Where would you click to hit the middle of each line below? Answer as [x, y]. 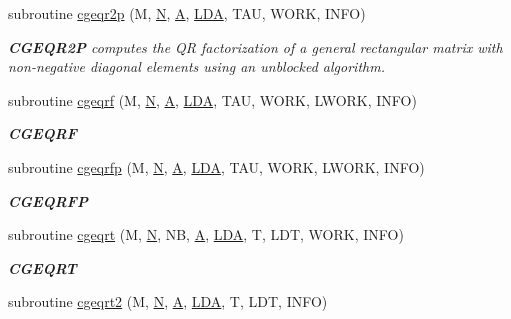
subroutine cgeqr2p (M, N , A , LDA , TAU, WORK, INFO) [187, 13]
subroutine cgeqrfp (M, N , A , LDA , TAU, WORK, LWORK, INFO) [216, 166]
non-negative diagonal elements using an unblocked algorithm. [196, 66]
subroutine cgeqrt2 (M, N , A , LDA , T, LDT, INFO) [168, 301]
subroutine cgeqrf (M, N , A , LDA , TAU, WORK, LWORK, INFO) [212, 99]
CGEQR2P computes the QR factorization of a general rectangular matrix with [255, 46]
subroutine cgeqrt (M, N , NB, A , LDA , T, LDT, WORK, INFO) [206, 234]
